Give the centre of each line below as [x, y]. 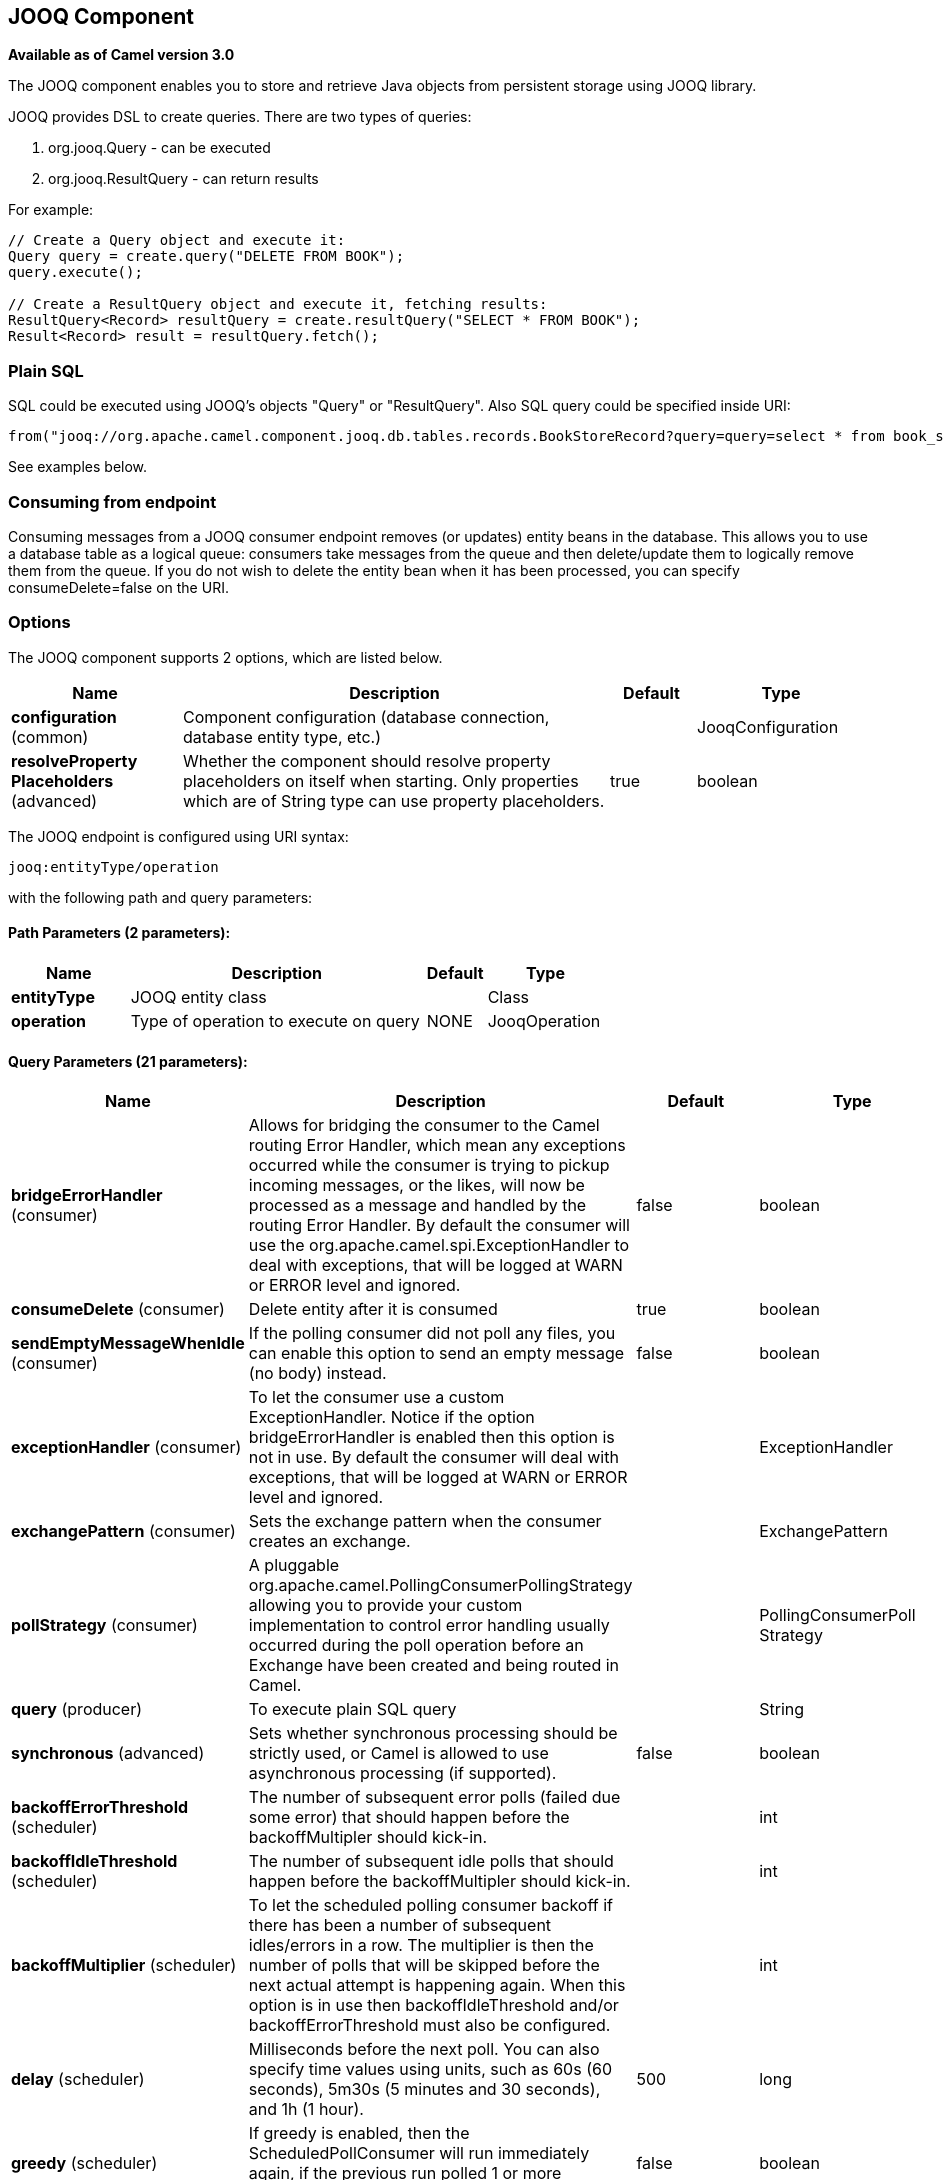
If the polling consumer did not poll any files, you [432, 1333]
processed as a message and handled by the [417, 1205]
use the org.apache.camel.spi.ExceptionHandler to [439, 1245]
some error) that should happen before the [409, 1817]
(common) [50, 736]
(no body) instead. [317, 1373]
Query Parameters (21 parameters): [128, 1061]
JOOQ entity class [198, 996]
